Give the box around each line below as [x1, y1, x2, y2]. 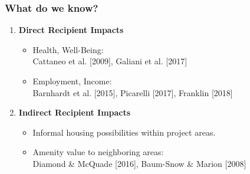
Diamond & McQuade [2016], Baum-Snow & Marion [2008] [32, 157, 246, 169]
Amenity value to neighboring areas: [32, 146, 164, 158]
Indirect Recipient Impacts [18, 106, 131, 119]
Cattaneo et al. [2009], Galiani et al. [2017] [32, 55, 187, 67]
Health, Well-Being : [32, 43, 104, 55]
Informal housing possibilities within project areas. [32, 126, 216, 138]
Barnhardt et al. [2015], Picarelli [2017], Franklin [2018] [32, 86, 233, 99]
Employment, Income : [32, 75, 112, 87]
